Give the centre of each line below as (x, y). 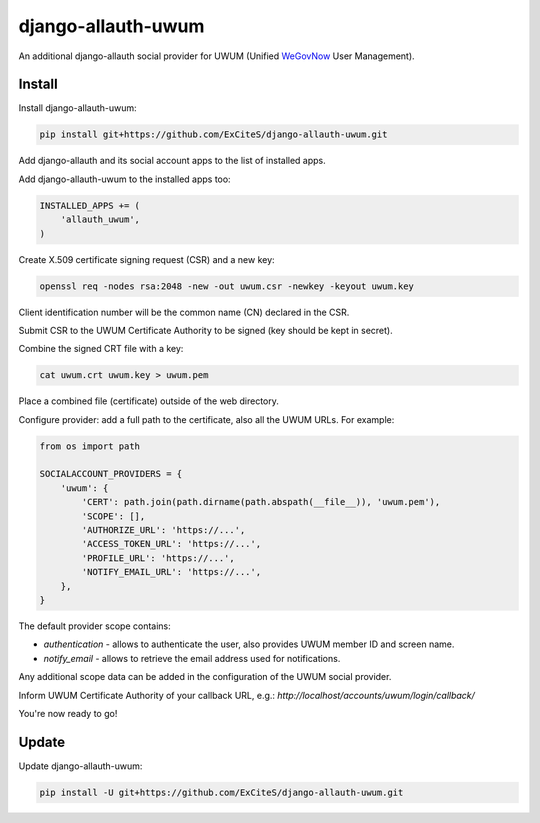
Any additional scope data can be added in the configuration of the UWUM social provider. (205, 677)
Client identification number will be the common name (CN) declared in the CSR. (184, 312)
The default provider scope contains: (95, 626)
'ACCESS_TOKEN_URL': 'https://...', (171, 544)
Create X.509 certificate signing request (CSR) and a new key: (146, 259)
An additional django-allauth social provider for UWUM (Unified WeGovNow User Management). (216, 56)
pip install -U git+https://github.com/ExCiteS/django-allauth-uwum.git (221, 792)
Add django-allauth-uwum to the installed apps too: (124, 179)
